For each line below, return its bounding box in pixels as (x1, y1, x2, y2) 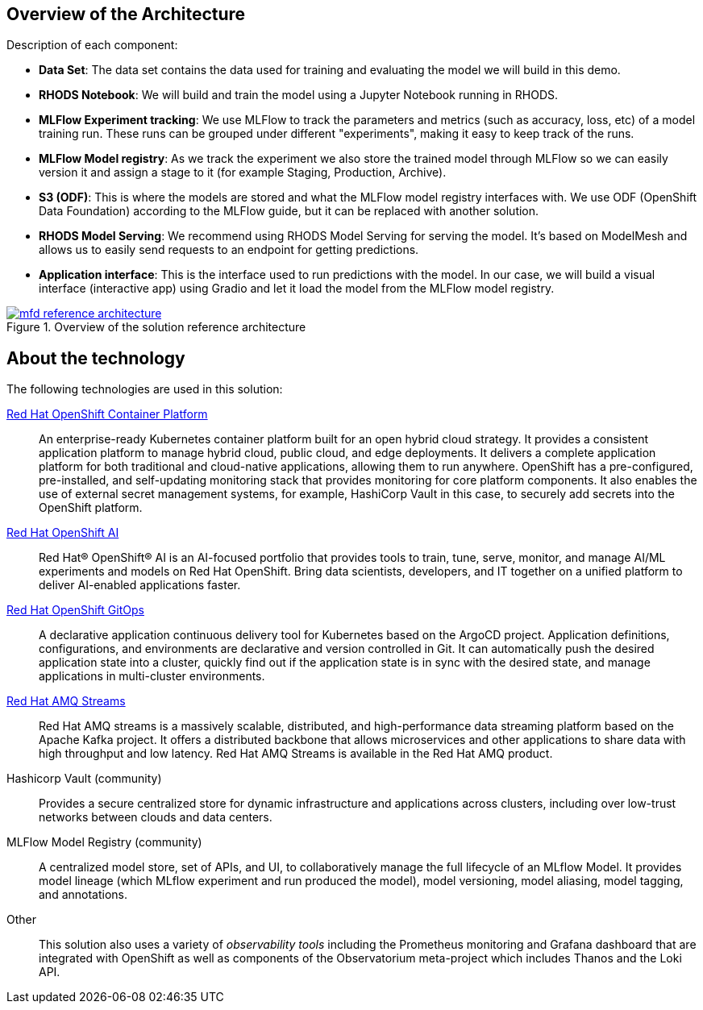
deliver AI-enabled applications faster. (39, 578, 241, 592)
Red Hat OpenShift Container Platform (6, 407, 208, 422)
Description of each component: (6, 38, 178, 52)
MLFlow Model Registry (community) (6, 835, 202, 850)
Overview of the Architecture (6, 4, 246, 24)
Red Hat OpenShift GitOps (6, 603, 144, 617)
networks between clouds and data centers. (39, 810, 272, 825)
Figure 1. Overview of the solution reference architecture (6, 320, 306, 335)
